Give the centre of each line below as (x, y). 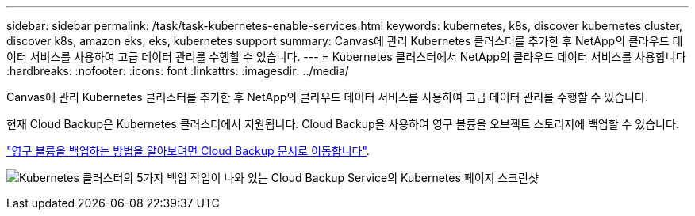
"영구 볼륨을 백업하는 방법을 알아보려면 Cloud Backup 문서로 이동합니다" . (188, 151)
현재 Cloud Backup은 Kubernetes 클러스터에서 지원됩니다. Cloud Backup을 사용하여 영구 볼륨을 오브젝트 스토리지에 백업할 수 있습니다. (343, 124)
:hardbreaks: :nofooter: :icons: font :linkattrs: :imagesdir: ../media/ (178, 71)
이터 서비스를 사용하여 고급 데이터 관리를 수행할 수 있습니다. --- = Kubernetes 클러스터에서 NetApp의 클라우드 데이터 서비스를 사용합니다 (346, 57)
